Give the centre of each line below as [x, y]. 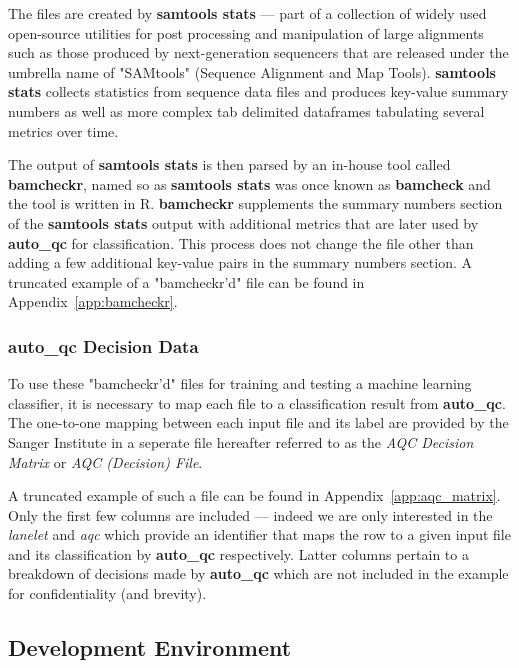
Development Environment [150, 647]
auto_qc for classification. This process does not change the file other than [241, 242]
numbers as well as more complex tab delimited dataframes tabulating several [246, 110]
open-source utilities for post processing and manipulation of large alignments [246, 32]
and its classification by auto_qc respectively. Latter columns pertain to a [238, 553]
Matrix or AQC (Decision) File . [105, 461]
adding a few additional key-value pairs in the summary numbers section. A [240, 262]
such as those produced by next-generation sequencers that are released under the [258, 52]
